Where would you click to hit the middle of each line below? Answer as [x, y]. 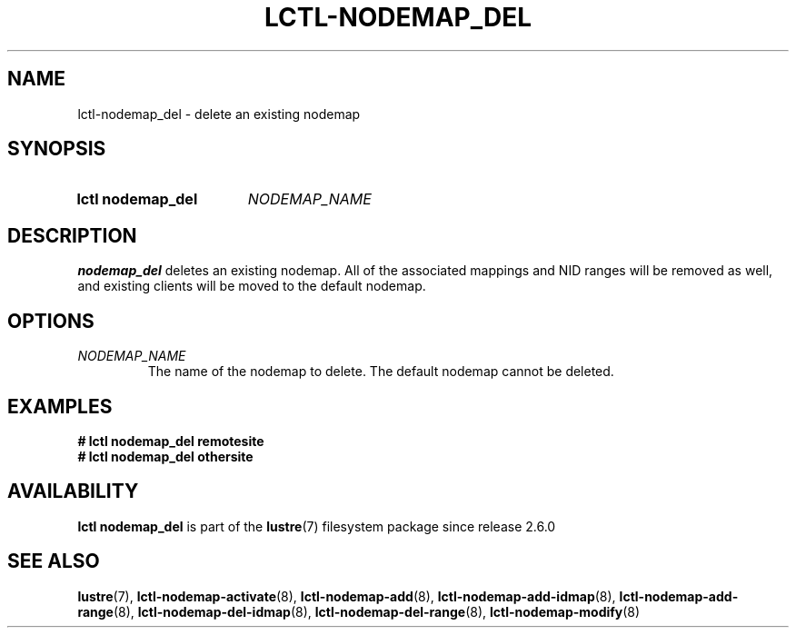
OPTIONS [51, 321]
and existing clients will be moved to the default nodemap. [252, 286]
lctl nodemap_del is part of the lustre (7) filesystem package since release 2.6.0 [317, 526]
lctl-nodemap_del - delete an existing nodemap [219, 114]
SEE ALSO [54, 561]
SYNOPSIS [57, 149]
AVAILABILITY [73, 491]
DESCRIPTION [72, 235]
